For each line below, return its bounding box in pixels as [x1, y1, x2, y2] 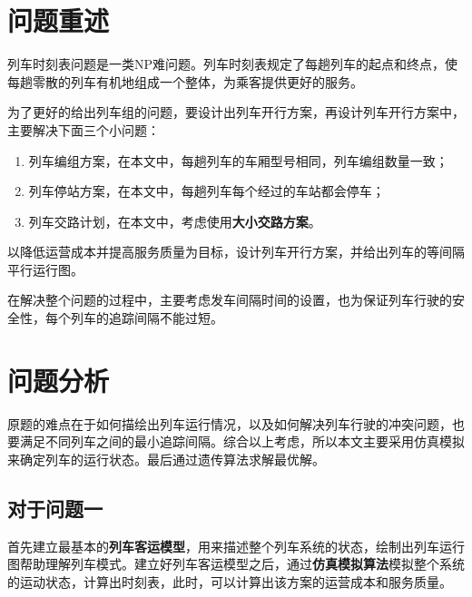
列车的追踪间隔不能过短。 [70, 308, 223, 328]
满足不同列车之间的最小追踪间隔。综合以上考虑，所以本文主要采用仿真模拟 [19, 432, 465, 451]
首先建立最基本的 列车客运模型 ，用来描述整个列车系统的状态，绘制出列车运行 [7, 536, 465, 555]
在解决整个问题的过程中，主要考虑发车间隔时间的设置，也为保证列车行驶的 [7, 290, 452, 309]
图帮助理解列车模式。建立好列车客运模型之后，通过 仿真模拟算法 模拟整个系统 [7, 554, 465, 573]
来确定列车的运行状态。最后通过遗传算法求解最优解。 [7, 449, 325, 468]
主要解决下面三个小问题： [7, 120, 160, 139]
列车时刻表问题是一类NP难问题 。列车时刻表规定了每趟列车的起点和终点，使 [7, 54, 458, 73]
